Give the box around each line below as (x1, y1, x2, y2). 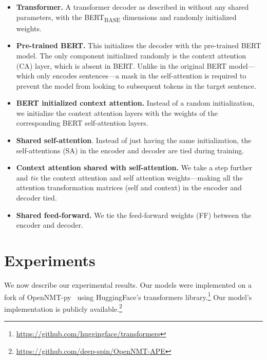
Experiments (4, 250, 96, 270)
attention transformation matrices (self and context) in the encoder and (16, 182, 242, 193)
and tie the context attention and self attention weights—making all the (16, 172, 243, 183)
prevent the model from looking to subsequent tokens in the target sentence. (16, 80, 256, 91)
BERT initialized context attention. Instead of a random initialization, (16, 97, 255, 108)
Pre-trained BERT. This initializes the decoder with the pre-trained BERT (16, 40, 261, 51)
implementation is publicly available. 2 (4, 302, 122, 314)
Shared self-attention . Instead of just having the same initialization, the (16, 135, 252, 146)
